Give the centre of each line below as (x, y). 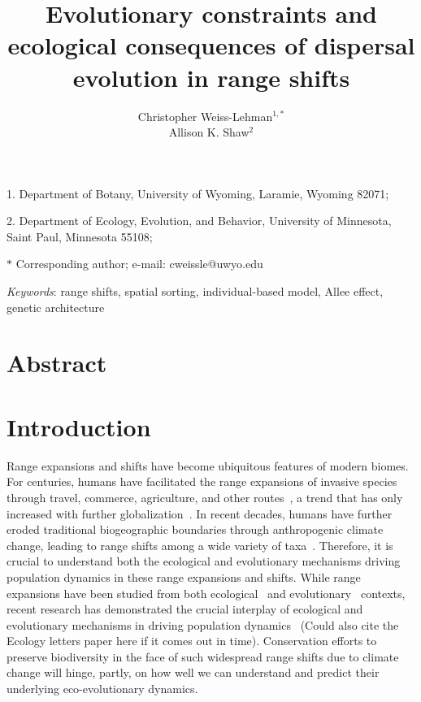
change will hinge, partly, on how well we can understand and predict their (193, 672)
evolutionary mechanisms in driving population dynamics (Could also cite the (203, 624)
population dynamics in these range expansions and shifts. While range (184, 576)
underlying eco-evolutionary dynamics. (102, 689)
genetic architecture (56, 307)
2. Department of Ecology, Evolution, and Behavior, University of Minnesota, (199, 221)
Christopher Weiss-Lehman (205, 116)
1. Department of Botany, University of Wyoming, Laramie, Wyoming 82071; (198, 193)
